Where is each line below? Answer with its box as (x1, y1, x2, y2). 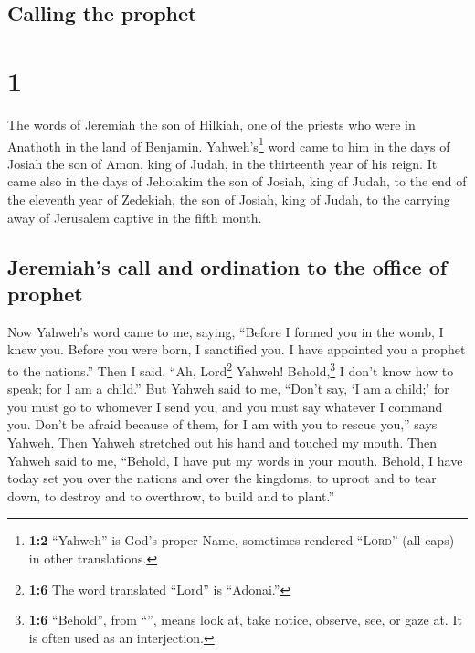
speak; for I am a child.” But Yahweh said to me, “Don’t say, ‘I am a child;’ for (7, 379, 449, 398)
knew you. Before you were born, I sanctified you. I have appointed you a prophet (7, 340, 466, 359)
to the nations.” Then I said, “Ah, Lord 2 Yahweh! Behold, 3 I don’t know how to (7, 358, 454, 380)
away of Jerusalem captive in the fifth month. (7, 207, 262, 226)
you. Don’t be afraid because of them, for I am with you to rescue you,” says (7, 415, 438, 434)
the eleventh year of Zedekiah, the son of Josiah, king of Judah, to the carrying (7, 189, 450, 208)
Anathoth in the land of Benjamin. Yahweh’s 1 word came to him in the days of (7, 133, 450, 155)
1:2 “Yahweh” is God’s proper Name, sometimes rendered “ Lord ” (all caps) (28, 531, 455, 550)
